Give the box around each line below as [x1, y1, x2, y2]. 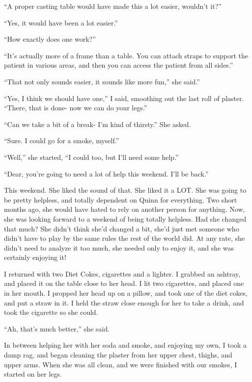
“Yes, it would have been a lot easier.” [4, 17, 118, 27]
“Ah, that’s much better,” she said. [4, 323, 110, 333]
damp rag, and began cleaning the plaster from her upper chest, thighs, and [4, 350, 232, 360]
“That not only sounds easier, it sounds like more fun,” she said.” [4, 76, 200, 86]
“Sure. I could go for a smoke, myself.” [4, 135, 119, 146]
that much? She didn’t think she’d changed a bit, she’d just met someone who [4, 223, 239, 233]
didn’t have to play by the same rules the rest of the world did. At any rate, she [4, 233, 245, 243]
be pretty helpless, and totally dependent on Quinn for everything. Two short [4, 194, 237, 204]
